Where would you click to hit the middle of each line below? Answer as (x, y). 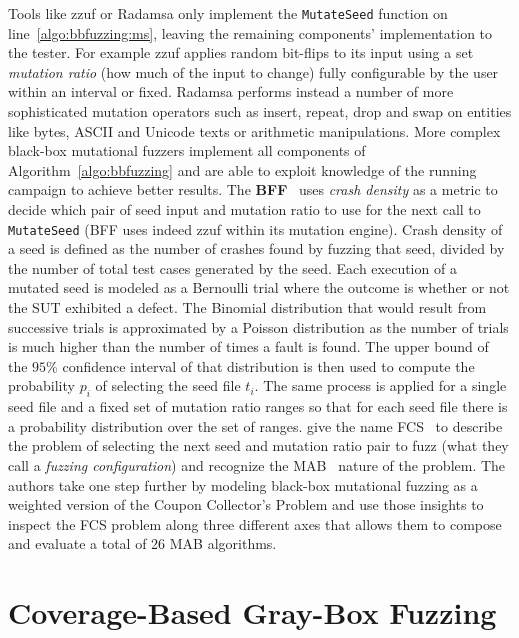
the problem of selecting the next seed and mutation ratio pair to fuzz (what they (258, 445)
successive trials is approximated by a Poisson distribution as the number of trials (258, 326)
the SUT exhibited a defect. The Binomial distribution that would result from (247, 307)
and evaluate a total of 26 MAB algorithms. (142, 543)
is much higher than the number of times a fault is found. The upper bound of (248, 346)
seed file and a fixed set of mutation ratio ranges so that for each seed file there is (258, 406)
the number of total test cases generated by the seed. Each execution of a (232, 267)
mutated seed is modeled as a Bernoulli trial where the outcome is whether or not (259, 287)
